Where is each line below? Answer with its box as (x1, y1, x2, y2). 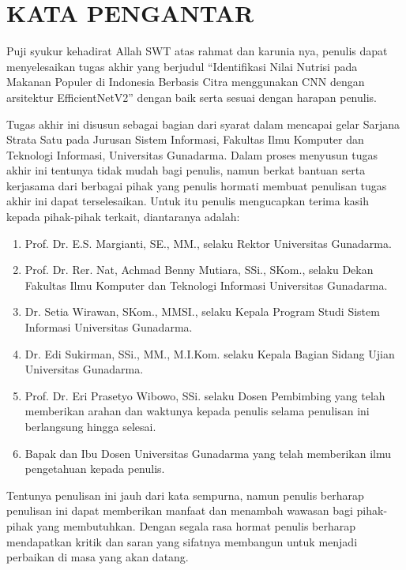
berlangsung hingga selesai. (24, 418, 156, 434)
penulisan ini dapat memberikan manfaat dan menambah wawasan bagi (6, 502, 353, 519)
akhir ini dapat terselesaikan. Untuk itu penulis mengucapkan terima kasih (6, 193, 369, 209)
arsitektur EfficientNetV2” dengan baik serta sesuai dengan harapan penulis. (6, 88, 377, 105)
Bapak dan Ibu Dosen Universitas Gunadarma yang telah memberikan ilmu (24, 444, 392, 461)
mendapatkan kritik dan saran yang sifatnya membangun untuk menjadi (6, 533, 358, 549)
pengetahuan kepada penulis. (24, 460, 165, 477)
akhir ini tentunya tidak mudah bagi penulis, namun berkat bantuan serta (6, 162, 366, 178)
